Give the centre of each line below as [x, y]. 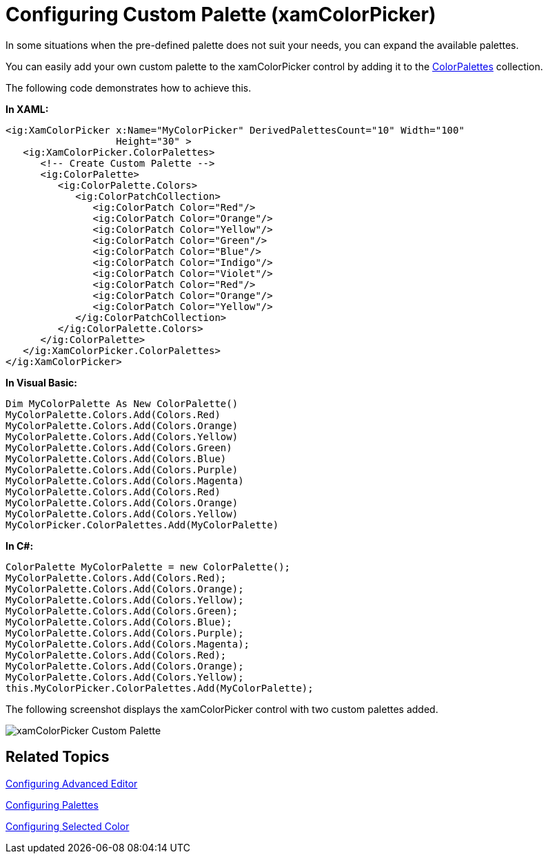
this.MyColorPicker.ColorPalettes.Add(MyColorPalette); [160, 688]
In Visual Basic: [41, 382]
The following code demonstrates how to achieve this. [129, 87]
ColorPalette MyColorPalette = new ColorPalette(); [148, 567]
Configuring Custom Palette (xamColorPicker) [221, 14]
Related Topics [58, 757]
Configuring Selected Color [68, 826]
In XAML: [27, 109]
